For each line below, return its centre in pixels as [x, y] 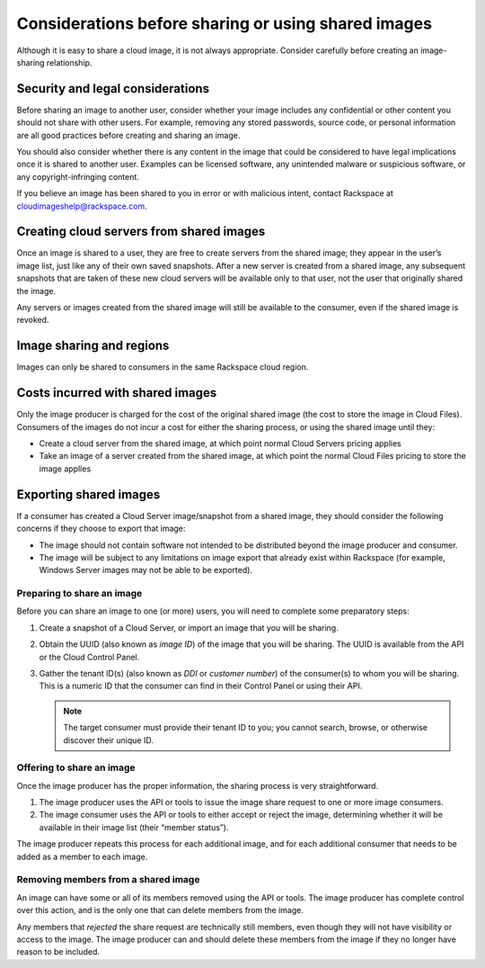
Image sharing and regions [93, 346]
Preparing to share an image [79, 594]
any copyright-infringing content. [78, 176]
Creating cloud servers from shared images [141, 232]
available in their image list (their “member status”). [134, 827]
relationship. [69, 62]
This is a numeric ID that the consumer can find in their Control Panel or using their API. [201, 686]
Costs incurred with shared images [117, 393]
